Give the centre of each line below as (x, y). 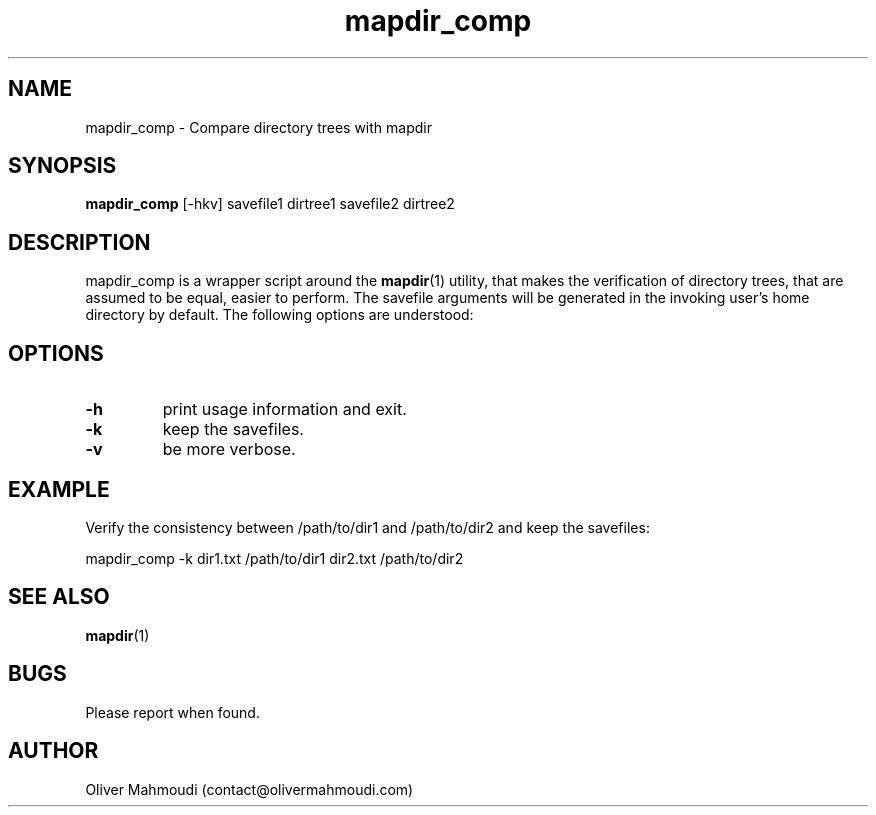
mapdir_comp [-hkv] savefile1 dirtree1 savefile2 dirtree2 (270, 204)
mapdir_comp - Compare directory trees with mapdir (258, 127)
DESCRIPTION (79, 242)
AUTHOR (53, 751)
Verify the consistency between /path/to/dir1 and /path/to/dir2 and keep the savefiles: (367, 527)
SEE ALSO (59, 597)
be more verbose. (229, 449)
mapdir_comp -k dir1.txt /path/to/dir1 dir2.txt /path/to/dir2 (274, 558)
